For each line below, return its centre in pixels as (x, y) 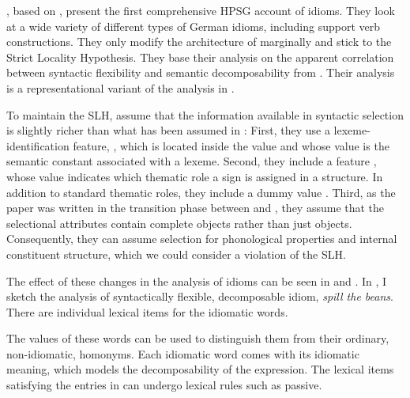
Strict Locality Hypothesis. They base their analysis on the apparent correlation (200, 57)
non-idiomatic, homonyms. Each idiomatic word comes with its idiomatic (183, 353)
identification (38, 145)
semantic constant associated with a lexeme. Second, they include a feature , (192, 161)
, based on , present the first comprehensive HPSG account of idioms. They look (201, 10)
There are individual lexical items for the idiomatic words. (147, 311)
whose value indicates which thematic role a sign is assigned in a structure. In (195, 176)
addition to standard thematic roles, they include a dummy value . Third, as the (201, 192)
